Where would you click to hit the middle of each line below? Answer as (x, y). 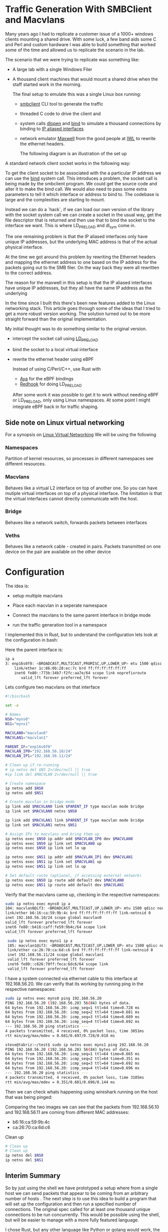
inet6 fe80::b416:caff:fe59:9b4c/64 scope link (56, 927)
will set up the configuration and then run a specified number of (71, 1204)
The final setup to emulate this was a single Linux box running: (77, 94)
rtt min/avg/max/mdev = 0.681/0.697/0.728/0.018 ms (60, 1036)
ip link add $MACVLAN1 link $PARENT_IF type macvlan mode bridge (74, 820)
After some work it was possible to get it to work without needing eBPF (85, 395)
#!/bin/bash (17, 696)
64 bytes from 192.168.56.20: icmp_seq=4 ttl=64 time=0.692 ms (72, 1022)
